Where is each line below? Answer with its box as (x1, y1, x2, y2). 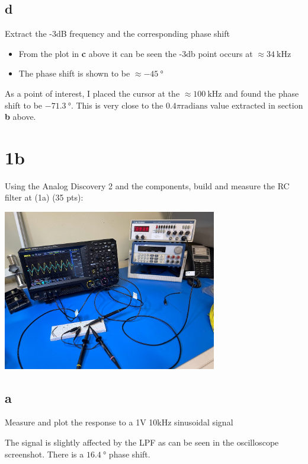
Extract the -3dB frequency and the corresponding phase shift (5, 27, 230, 40)
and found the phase (224, 87, 299, 99)
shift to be (5, 98, 43, 111)
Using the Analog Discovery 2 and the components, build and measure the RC (5, 179, 290, 192)
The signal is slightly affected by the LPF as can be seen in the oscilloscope (5, 436, 279, 448)
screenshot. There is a (5, 447, 84, 460)
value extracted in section (210, 98, 303, 111)
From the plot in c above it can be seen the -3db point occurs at (18, 47, 253, 59)
